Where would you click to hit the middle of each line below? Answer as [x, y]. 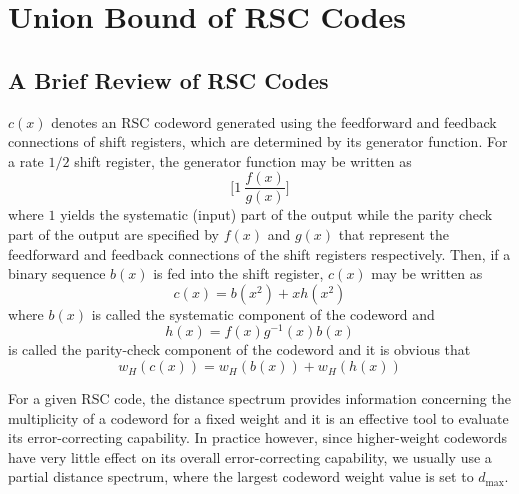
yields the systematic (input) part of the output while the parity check [276, 214]
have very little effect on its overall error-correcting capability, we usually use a [250, 456]
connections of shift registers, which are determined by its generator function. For [258, 141]
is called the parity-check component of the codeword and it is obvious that [239, 349]
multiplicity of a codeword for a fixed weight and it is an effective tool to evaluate [258, 417]
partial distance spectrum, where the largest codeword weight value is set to [241, 476]
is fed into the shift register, [238, 273]
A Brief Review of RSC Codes [168, 79]
